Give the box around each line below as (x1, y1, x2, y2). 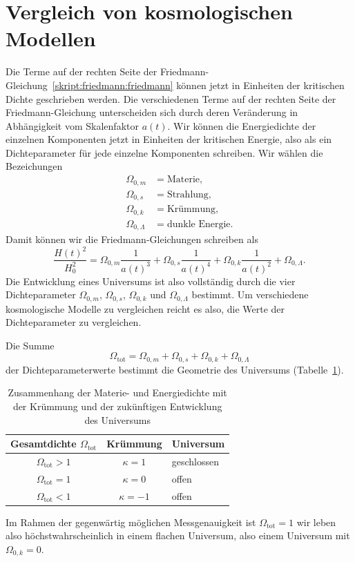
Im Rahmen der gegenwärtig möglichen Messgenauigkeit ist (6, 514, 256, 529)
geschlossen (171, 454, 219, 468)
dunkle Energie (166, 219, 231, 229)
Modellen (6, 24, 96, 52)
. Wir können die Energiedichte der (167, 118, 316, 133)
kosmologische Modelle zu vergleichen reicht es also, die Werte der (6, 301, 285, 316)
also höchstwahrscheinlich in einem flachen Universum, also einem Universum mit (6, 528, 350, 543)
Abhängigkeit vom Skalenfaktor (6, 118, 139, 133)
